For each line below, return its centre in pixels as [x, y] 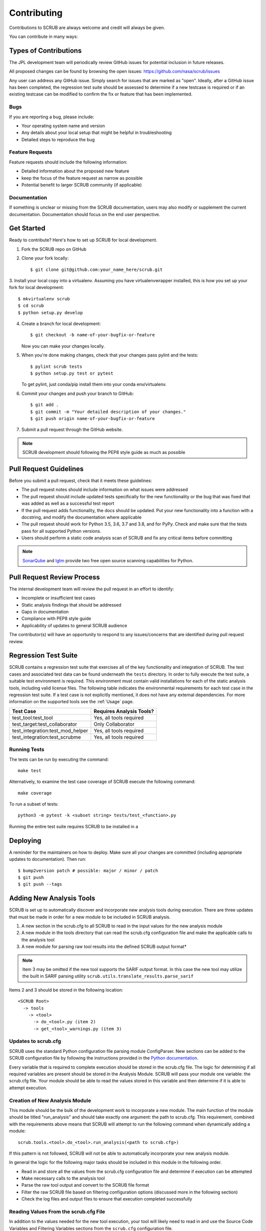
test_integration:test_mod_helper [50, 730]
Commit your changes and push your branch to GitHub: [78, 393]
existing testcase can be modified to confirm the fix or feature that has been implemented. [101, 94]
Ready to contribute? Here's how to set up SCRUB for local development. [83, 240]
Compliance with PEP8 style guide [56, 618]
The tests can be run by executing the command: [59, 759]
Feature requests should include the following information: [68, 162]
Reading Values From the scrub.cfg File [57, 1212]
